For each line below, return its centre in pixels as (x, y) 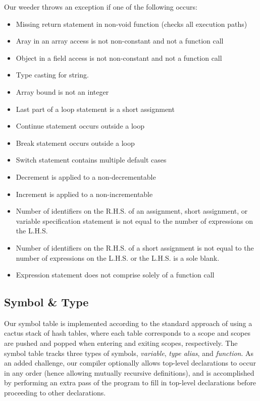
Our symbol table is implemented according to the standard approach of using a (128, 323)
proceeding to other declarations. (55, 393)
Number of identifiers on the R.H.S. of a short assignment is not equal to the (135, 247)
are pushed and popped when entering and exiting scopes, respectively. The (121, 343)
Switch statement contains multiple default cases (91, 160)
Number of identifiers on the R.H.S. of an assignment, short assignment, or (132, 211)
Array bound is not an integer (62, 91)
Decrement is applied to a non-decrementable (86, 176)
